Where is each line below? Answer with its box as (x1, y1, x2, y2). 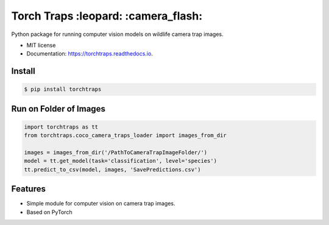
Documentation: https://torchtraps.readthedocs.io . (26, 50, 154, 57)
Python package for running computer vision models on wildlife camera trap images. (11, 30, 224, 38)
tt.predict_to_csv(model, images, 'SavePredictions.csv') (24, 166, 201, 173)
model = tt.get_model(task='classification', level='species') (24, 157, 218, 165)
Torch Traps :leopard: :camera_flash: (11, 9, 203, 23)
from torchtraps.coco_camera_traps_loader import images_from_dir (24, 132, 227, 139)
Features (11, 184, 46, 195)
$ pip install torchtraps (24, 86, 102, 93)
